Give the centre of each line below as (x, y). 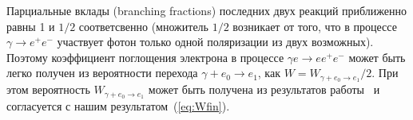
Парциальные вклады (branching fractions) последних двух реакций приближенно (206, 10)
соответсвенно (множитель (143, 26)
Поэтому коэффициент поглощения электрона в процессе (145, 57)
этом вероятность (48, 89)
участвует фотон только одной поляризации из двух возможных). (215, 42)
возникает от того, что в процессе (315, 26)
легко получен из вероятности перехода (102, 73)
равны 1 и (31, 26)
